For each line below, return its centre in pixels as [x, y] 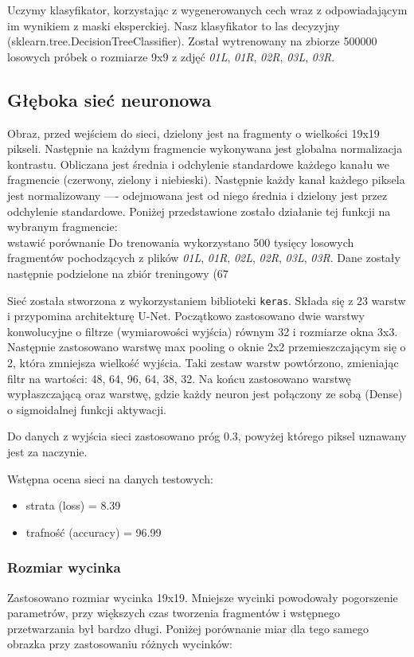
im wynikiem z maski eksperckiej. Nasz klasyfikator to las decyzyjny [174, 25]
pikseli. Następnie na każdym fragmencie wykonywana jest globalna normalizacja [205, 149]
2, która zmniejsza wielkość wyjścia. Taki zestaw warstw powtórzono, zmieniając [203, 362]
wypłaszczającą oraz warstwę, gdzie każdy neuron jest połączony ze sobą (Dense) [205, 394]
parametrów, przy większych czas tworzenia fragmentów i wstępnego [174, 613]
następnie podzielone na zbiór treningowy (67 [118, 273]
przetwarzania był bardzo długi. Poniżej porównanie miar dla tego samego [188, 628]
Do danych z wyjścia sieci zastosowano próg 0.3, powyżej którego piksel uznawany [207, 436]
